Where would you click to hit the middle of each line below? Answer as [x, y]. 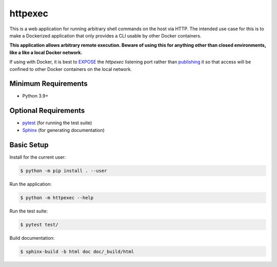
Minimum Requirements [49, 84]
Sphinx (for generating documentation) [63, 130]
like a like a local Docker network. [46, 52]
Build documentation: [32, 238]
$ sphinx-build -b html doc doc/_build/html [77, 251]
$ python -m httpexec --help [57, 197]
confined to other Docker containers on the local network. [71, 69]
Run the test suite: [29, 211]
